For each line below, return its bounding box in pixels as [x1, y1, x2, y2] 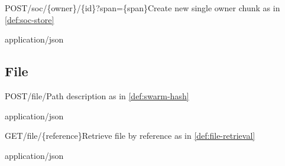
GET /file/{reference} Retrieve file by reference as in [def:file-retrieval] [5, 129, 255, 142]
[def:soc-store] [5, 13, 54, 25]
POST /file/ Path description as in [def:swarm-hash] [5, 89, 189, 102]
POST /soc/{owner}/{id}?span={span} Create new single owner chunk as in [5, 2, 280, 14]
